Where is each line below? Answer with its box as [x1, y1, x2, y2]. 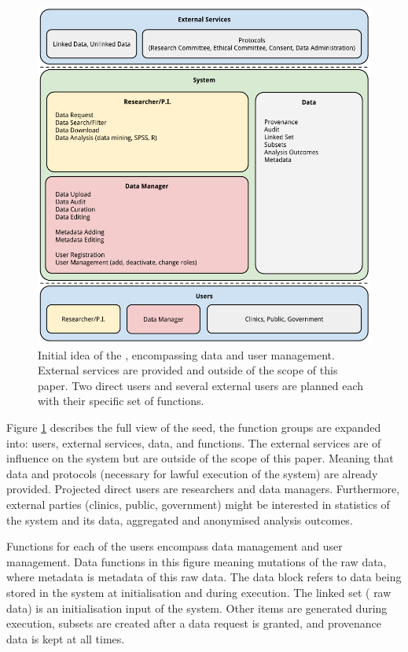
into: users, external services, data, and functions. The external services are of [6, 434, 381, 451]
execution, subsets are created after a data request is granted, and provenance [6, 615, 381, 632]
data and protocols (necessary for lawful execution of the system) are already [6, 465, 378, 481]
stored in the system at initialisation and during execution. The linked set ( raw [6, 584, 391, 600]
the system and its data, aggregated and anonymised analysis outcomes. [6, 511, 353, 528]
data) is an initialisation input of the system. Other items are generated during [6, 599, 388, 616]
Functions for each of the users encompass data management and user [6, 538, 343, 554]
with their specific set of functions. [38, 392, 204, 409]
